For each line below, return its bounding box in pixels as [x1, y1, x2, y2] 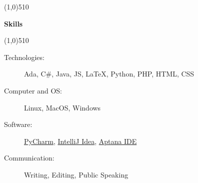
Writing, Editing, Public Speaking [24, 169, 128, 179]
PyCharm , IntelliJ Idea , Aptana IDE [24, 135, 137, 146]
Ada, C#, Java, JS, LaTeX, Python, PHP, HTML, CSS [24, 68, 194, 79]
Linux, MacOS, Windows [24, 102, 101, 112]
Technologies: [4, 51, 44, 62]
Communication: [4, 152, 54, 163]
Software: [4, 119, 32, 129]
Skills [4, 18, 23, 28]
